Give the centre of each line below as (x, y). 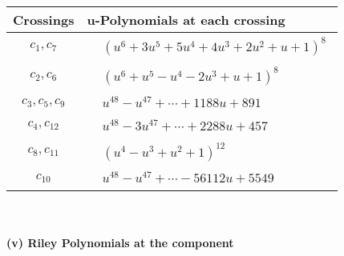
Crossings (44, 20)
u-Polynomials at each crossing (186, 20)
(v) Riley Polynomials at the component (120, 242)
